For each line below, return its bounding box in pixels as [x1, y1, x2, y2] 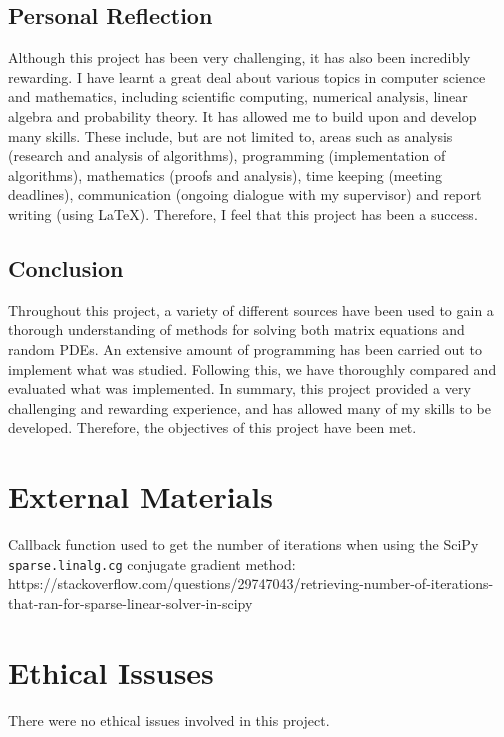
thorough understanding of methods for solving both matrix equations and [8, 319, 465, 340]
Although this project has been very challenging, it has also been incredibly [8, 47, 471, 68]
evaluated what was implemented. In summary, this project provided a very [8, 378, 471, 399]
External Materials [8, 476, 273, 517]
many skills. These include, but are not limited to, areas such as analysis [8, 125, 453, 146]
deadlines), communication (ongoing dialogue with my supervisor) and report [8, 184, 482, 205]
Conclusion [8, 252, 124, 283]
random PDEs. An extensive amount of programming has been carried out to [8, 338, 482, 359]
